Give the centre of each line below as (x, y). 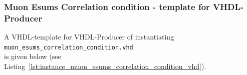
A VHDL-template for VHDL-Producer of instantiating (89, 37)
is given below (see (33, 56)
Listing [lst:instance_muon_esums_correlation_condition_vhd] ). (105, 66)
